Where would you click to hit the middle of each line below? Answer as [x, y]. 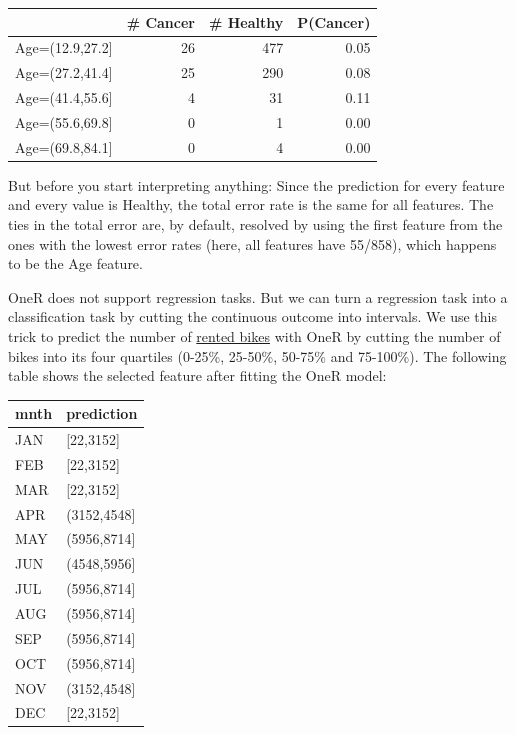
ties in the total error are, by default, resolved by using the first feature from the [255, 224]
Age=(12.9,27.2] [64, 47]
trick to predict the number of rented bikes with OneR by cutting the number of [254, 335]
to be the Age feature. [75, 263]
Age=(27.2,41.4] [64, 72]
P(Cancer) [334, 21]
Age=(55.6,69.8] [64, 121]
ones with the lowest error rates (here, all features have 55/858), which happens [252, 243]
